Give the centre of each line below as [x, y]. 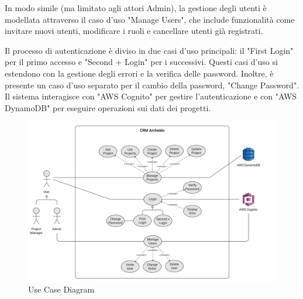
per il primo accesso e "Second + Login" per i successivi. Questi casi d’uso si [141, 62]
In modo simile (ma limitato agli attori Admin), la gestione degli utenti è [136, 8]
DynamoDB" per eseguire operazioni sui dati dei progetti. [108, 107]
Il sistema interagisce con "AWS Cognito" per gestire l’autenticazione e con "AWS [151, 96]
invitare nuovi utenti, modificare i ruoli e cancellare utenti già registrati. [134, 31]
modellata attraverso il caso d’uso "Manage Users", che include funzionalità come [150, 19]
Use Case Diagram [61, 289]
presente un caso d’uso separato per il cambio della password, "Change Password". [152, 85]
